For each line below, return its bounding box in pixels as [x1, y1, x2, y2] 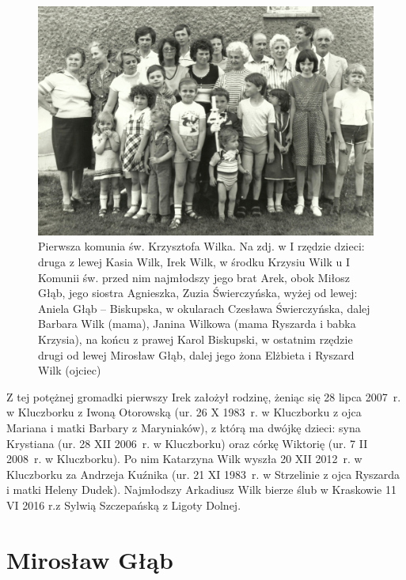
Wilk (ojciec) [38, 362, 101, 379]
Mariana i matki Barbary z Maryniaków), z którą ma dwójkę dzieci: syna [6, 419, 361, 435]
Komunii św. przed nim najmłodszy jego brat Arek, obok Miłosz [38, 269, 350, 285]
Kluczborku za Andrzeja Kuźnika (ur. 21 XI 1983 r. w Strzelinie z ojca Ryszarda [6, 465, 400, 482]
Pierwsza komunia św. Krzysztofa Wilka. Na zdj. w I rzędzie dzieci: [38, 238, 365, 254]
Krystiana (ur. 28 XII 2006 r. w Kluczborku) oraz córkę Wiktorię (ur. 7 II [6, 435, 368, 451]
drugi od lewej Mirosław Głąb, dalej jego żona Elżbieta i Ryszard [38, 346, 355, 363]
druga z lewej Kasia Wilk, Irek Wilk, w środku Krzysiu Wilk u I [38, 254, 350, 270]
